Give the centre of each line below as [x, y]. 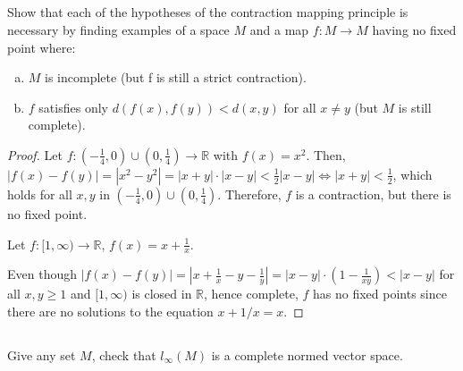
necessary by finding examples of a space [118, 29]
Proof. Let [35, 154]
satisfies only [73, 107]
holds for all [40, 194]
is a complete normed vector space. [307, 354]
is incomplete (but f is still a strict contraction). [176, 77]
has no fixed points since [380, 294]
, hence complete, [251, 294]
